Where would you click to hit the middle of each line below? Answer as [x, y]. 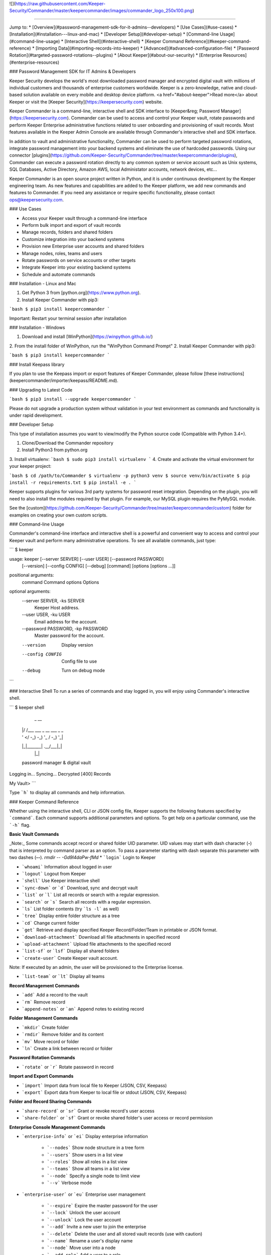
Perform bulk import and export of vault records [72, 225]
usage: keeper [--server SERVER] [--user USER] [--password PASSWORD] [87, 559]
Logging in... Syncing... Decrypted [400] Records [60, 774]
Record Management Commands [44, 985]
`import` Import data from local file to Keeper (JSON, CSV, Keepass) [94, 1085]
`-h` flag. [20, 825]
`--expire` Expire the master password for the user [102, 1206]
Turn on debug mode [83, 671]
